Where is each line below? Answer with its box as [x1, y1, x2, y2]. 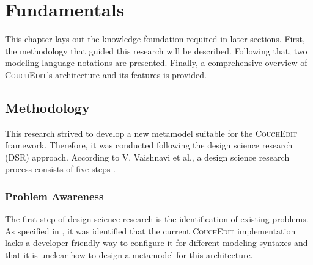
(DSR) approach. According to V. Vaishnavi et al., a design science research [5, 150, 290, 163]
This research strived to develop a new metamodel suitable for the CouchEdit [5, 126, 298, 139]
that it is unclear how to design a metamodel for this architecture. [5, 249, 253, 261]
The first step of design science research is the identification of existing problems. [5, 212, 309, 225]
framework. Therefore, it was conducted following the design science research [5, 139, 293, 151]
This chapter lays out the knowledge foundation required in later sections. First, [5, 32, 305, 45]
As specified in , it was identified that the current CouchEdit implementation [5, 224, 296, 237]
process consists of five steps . [5, 162, 116, 175]
